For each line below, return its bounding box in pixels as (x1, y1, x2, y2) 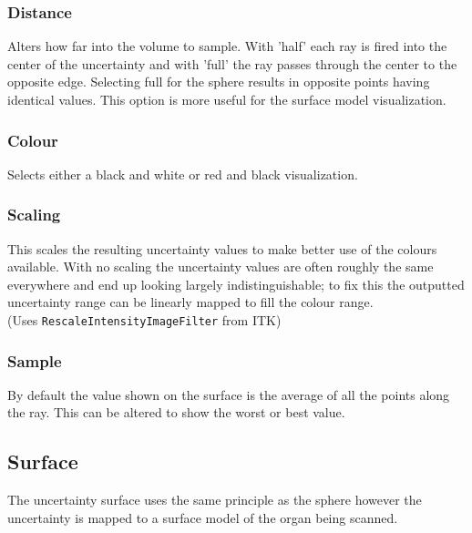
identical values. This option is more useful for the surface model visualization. (7, 90, 446, 108)
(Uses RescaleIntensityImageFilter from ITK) (7, 311, 282, 329)
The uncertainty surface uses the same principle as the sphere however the (7, 490, 422, 509)
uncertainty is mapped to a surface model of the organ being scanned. (7, 507, 398, 527)
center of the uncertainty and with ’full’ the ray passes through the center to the (7, 54, 457, 73)
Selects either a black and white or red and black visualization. (7, 164, 358, 183)
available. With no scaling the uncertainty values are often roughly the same (7, 257, 434, 276)
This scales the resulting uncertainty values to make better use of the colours (7, 239, 437, 258)
